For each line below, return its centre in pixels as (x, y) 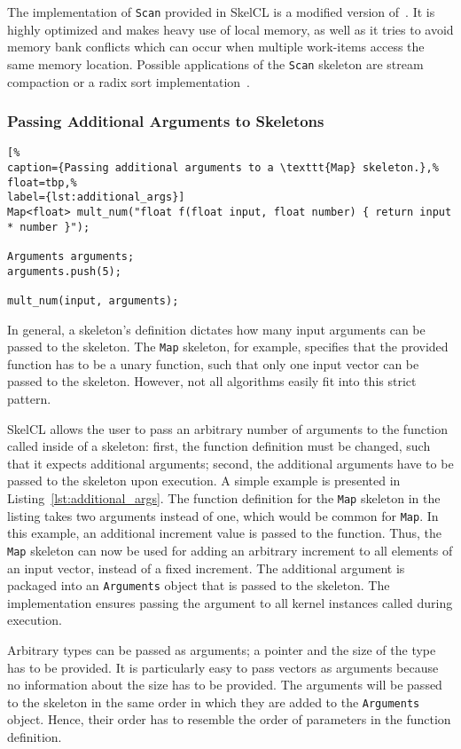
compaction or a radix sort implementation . (129, 81)
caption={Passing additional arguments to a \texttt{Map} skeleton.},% (223, 167)
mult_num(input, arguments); (93, 300)
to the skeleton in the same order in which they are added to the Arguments (214, 702)
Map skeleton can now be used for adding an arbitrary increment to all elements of (230, 550)
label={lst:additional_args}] (96, 197)
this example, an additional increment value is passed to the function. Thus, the (225, 533)
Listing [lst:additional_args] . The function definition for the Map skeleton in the (224, 497)
